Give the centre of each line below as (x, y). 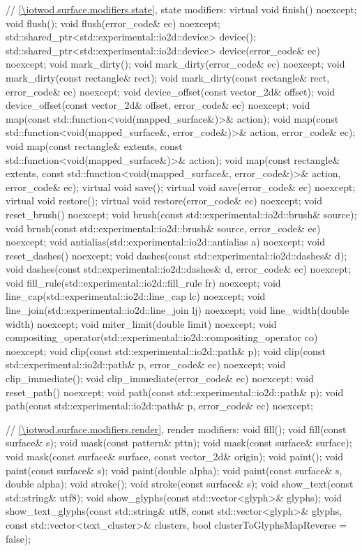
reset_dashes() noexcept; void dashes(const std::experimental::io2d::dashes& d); (176, 255)
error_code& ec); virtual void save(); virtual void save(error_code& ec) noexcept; (181, 187)
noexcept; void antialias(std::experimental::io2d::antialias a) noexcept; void (166, 242)
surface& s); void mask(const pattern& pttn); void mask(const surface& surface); (179, 443)
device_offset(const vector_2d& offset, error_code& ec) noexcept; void (158, 105)
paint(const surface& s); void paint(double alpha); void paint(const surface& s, (174, 470)
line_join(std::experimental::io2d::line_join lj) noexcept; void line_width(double (178, 310)
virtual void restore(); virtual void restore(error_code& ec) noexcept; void (164, 201)
